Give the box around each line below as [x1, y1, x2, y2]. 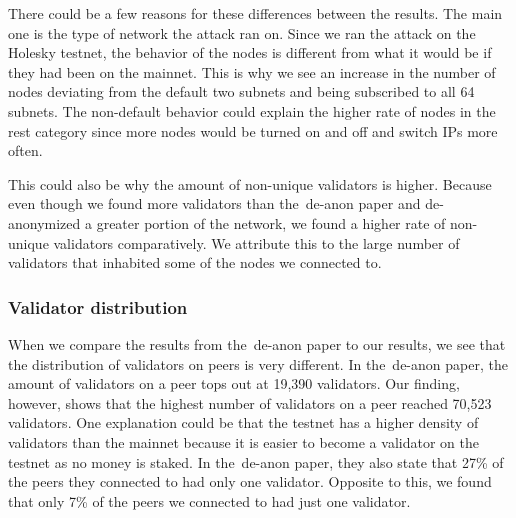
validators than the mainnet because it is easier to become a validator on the [8, 431, 479, 452]
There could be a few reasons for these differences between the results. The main [8, 3, 503, 23]
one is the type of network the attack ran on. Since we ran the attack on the [8, 22, 476, 43]
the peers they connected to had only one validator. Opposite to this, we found [8, 471, 492, 492]
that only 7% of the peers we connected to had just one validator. [8, 490, 411, 511]
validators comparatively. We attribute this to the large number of [53, 232, 460, 253]
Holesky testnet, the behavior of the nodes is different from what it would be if [8, 42, 492, 63]
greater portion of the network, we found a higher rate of [96, 212, 446, 233]
